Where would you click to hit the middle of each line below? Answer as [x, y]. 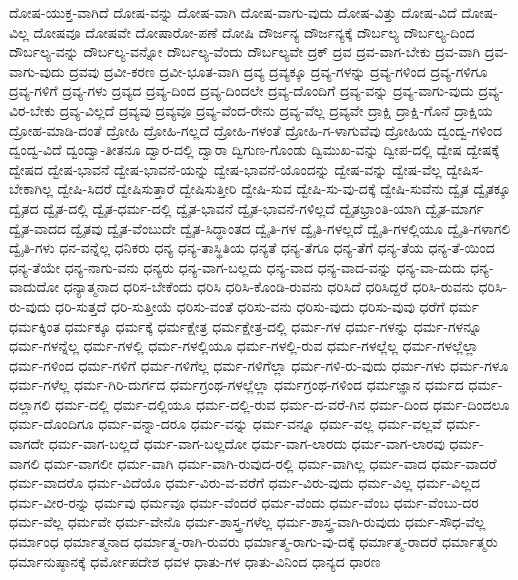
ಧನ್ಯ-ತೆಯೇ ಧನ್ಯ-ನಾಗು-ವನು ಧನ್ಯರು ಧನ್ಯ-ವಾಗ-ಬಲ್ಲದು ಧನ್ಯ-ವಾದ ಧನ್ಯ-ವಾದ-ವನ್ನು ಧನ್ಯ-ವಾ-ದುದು [237, 266]
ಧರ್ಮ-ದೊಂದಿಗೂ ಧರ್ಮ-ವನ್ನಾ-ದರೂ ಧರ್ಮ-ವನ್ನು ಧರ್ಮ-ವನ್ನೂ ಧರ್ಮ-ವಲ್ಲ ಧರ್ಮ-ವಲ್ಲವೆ [225, 423]
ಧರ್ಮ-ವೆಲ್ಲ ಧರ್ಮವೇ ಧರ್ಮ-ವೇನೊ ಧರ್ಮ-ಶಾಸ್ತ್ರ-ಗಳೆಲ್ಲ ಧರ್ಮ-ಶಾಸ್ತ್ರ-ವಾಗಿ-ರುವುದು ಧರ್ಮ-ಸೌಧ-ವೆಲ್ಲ [247, 521]
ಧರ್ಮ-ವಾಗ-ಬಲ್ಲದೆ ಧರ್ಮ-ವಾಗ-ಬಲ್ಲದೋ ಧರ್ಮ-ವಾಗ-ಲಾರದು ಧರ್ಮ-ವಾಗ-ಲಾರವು [246, 443]
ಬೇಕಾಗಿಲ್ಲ [31, 188]
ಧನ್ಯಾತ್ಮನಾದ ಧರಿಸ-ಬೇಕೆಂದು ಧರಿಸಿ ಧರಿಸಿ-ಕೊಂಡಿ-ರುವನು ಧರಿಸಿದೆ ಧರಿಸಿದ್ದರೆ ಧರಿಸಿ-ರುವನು [268, 286]
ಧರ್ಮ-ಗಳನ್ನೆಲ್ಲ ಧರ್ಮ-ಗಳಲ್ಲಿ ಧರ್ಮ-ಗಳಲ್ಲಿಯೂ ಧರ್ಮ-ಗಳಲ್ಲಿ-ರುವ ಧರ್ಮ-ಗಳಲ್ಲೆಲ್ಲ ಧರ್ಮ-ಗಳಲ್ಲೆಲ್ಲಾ [244, 345]
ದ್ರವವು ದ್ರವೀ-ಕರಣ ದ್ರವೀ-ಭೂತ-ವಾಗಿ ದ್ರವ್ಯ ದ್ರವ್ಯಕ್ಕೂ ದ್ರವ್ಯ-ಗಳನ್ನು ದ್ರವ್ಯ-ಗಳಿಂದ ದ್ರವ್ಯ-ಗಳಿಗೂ [278, 70]
